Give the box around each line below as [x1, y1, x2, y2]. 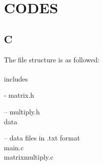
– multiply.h [4, 106, 40, 116]
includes [4, 73, 28, 83]
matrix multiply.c [4, 152, 54, 162]
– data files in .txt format [4, 133, 80, 143]
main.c [4, 142, 24, 152]
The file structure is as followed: [4, 54, 100, 64]
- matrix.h [4, 90, 34, 100]
